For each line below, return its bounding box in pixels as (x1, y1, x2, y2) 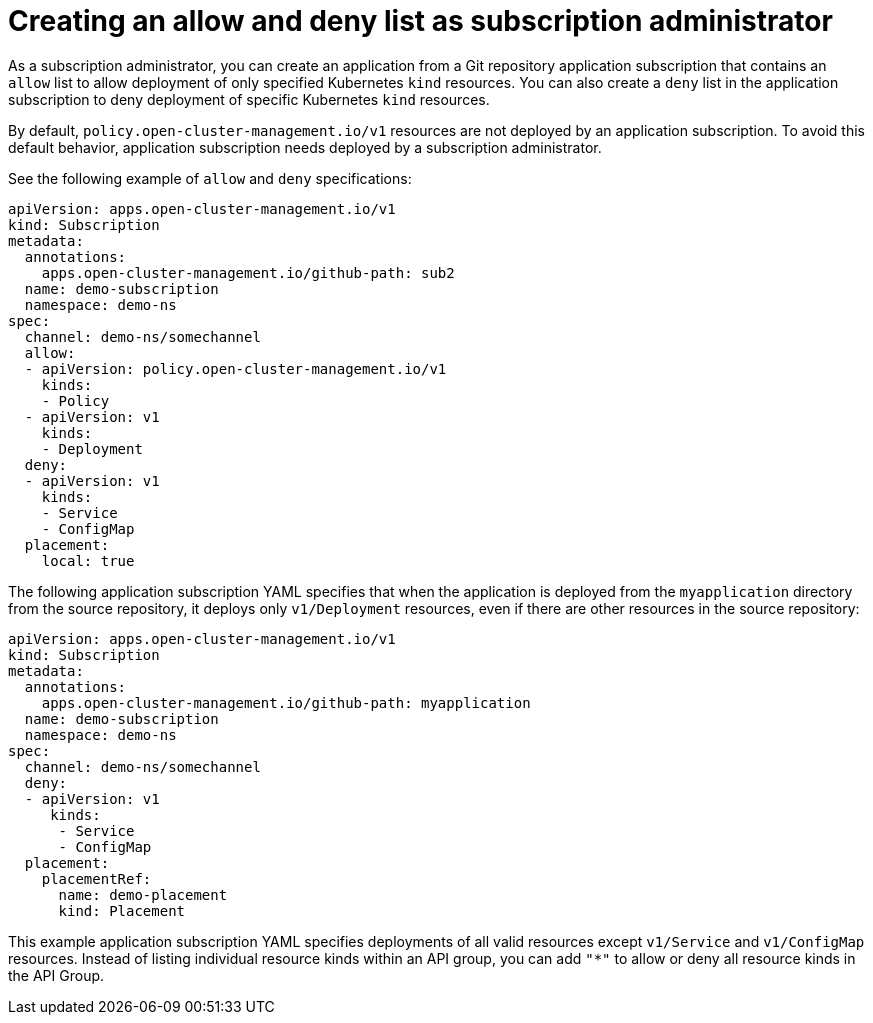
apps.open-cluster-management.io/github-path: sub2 (41, 264, 455, 281)
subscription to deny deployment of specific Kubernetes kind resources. (8, 90, 490, 108)
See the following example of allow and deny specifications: (8, 169, 412, 187)
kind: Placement (58, 902, 186, 919)
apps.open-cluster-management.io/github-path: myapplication (41, 694, 531, 711)
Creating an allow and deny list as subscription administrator (8, 4, 833, 38)
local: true (41, 552, 135, 569)
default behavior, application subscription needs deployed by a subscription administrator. (8, 138, 602, 156)
